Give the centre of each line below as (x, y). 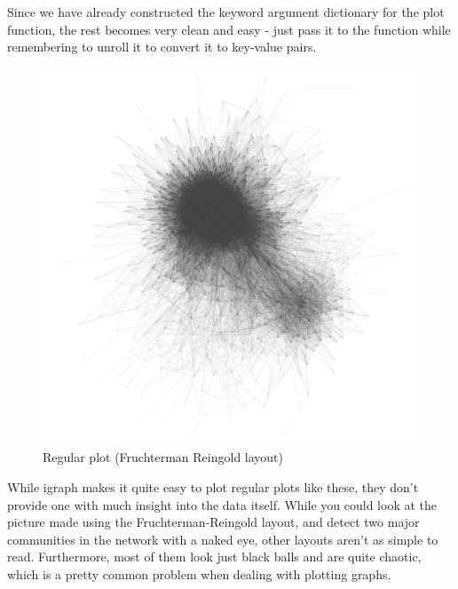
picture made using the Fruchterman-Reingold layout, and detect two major (213, 522)
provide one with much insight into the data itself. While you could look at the (222, 504)
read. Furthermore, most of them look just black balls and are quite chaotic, (214, 557)
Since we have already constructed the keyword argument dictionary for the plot (226, 12)
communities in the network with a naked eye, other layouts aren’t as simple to (223, 539)
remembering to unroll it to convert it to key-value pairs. (162, 47)
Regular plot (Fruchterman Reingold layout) (163, 457)
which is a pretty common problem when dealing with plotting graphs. (199, 573)
